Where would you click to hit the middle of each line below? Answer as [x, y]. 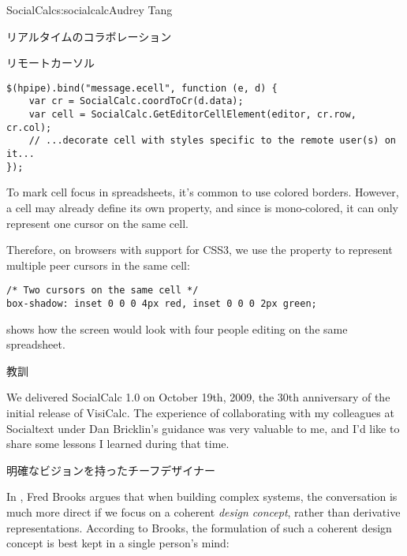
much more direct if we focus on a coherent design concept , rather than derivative [203, 512]
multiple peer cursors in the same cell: [98, 265]
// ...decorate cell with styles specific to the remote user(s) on [212, 141]
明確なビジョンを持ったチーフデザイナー [111, 470]
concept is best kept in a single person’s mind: [118, 543]
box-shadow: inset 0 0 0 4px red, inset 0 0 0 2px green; [162, 304]
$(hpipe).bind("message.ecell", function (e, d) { [142, 88]
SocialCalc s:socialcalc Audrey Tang [90, 9]
